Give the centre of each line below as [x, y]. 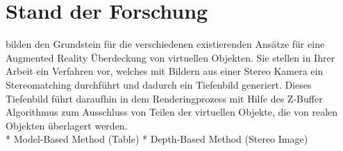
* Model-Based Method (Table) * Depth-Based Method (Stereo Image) [157, 139]
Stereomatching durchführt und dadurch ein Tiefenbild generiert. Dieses [159, 84]
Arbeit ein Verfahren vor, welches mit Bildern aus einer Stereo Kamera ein [165, 71]
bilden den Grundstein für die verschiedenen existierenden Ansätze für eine [165, 44]
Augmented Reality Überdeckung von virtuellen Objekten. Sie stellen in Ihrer [170, 57]
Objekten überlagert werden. [67, 125]
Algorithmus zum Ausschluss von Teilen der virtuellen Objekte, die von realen [172, 112]
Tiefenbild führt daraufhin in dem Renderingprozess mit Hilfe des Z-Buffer [164, 98]
